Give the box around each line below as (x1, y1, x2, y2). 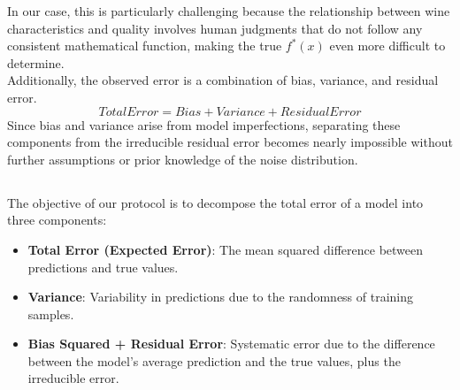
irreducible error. (27, 369, 119, 387)
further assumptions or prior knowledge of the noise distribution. (7, 149, 358, 168)
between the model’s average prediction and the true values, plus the (27, 351, 401, 370)
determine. (7, 53, 65, 72)
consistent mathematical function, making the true (7, 36, 282, 55)
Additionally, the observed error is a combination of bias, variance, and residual (7, 71, 439, 89)
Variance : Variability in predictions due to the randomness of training (27, 287, 414, 306)
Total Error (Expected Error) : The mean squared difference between (27, 240, 424, 258)
